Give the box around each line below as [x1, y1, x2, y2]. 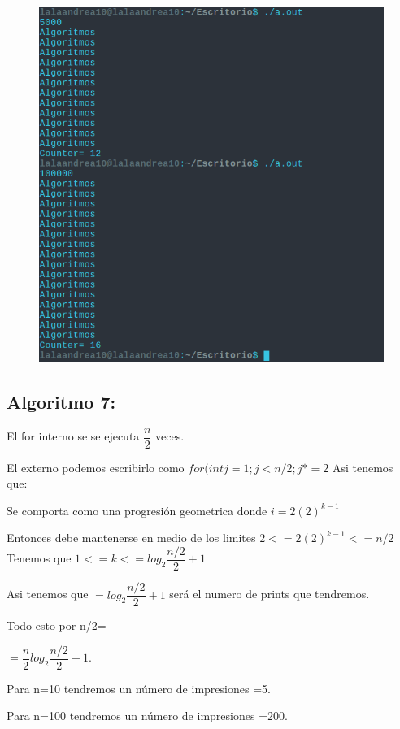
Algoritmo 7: [7, 388, 116, 414]
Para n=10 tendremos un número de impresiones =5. [7, 679, 271, 696]
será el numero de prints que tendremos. [169, 585, 370, 602]
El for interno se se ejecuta [7, 427, 140, 445]
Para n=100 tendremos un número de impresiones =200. [7, 707, 288, 724]
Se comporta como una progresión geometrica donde [7, 501, 267, 519]
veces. [155, 427, 185, 445]
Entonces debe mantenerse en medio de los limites [7, 529, 256, 546]
